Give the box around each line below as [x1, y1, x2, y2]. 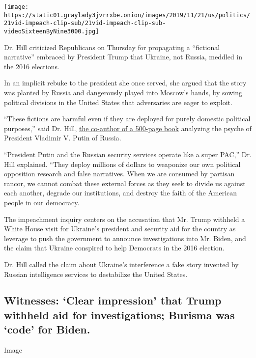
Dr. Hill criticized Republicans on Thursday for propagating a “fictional [4, 42, 220, 52]
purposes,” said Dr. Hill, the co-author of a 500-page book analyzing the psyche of [4, 123, 252, 133]
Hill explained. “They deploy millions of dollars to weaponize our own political [4, 159, 241, 169]
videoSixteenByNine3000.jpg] [4, 28, 99, 35]
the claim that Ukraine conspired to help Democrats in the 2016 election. [4, 243, 225, 253]
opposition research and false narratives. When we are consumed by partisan [4, 168, 235, 179]
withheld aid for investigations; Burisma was [4, 307, 235, 322]
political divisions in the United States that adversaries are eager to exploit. [4, 97, 232, 107]
